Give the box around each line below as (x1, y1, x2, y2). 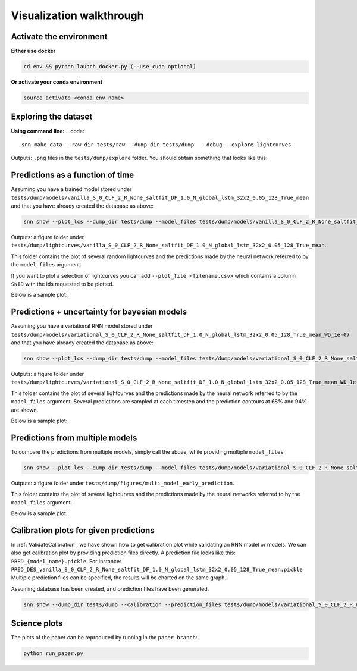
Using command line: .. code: (11, 127, 84, 134)
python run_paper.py (23, 650, 83, 657)
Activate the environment (11, 32, 108, 42)
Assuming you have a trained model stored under (11, 186, 132, 193)
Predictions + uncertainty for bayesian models (11, 307, 187, 317)
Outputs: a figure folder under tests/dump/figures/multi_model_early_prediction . (11, 479, 234, 487)
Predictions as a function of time (11, 170, 134, 180)
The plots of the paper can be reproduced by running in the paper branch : (11, 634, 198, 641)
